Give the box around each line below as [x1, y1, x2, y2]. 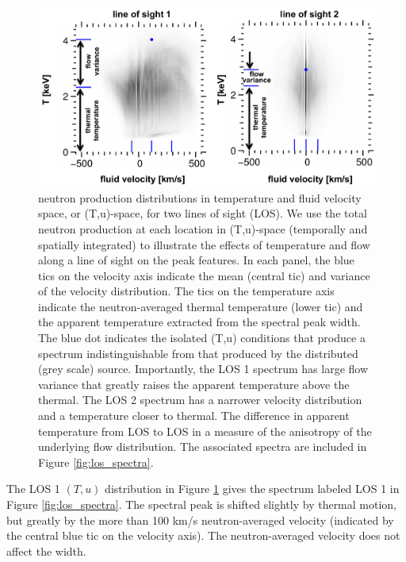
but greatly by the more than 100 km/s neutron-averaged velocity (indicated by [6, 511, 394, 528]
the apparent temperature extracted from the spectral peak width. [38, 314, 361, 330]
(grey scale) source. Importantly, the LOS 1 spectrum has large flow [38, 360, 369, 377]
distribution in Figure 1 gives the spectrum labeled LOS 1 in [105, 480, 400, 497]
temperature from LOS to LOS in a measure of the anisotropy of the [38, 422, 372, 439]
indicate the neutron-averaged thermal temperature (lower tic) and [38, 298, 363, 314]
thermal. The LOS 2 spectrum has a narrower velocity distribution [38, 391, 362, 408]
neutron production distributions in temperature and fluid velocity [38, 189, 362, 206]
